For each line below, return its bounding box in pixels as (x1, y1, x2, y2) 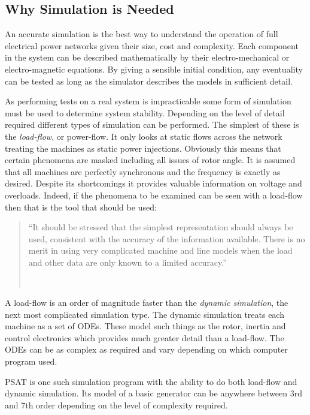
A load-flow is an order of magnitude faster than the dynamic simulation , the (5, 296, 288, 309)
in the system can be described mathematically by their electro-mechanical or (5, 51, 290, 64)
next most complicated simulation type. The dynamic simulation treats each (5, 308, 284, 320)
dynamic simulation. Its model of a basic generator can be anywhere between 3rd (5, 387, 302, 399)
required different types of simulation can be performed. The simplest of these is (5, 118, 299, 131)
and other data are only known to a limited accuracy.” (28, 255, 227, 268)
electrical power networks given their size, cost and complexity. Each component (5, 39, 299, 52)
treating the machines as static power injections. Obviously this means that (5, 142, 281, 154)
